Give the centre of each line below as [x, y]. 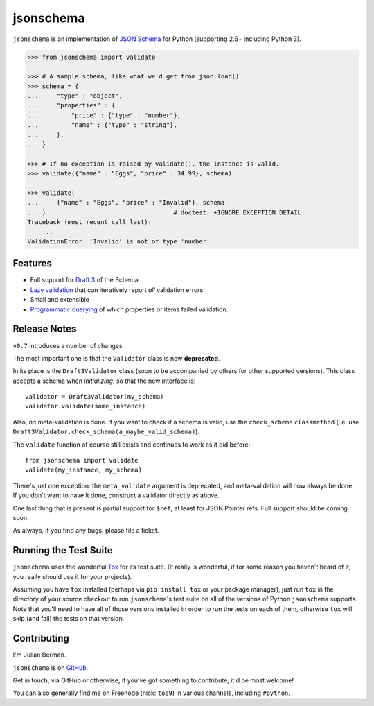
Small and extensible [60, 300]
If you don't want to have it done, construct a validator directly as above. [116, 495]
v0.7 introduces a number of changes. [69, 345]
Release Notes [45, 329]
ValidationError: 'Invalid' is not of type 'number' [119, 241]
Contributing [41, 638]
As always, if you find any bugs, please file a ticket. [86, 531]
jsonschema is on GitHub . [51, 668]
